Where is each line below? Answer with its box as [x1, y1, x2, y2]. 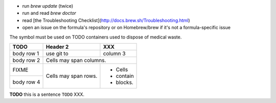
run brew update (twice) [22, 3, 74, 9]
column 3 [103, 50, 126, 57]
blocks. [116, 78, 134, 86]
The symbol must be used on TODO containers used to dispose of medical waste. [9, 34, 182, 40]
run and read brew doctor [22, 10, 77, 16]
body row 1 [12, 50, 39, 57]
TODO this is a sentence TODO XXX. [9, 91, 84, 97]
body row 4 [12, 78, 40, 86]
